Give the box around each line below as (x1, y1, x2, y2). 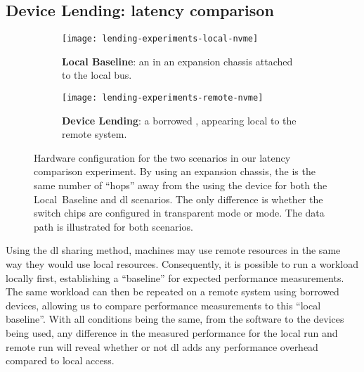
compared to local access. (6, 353, 115, 368)
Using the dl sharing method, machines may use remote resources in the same (6, 243, 341, 257)
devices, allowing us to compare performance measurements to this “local (6, 297, 321, 312)
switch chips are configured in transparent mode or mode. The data (34, 205, 325, 220)
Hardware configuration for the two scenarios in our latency (34, 150, 291, 165)
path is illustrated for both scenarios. (34, 219, 193, 233)
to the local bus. (62, 68, 132, 82)
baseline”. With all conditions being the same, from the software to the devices (6, 312, 344, 326)
